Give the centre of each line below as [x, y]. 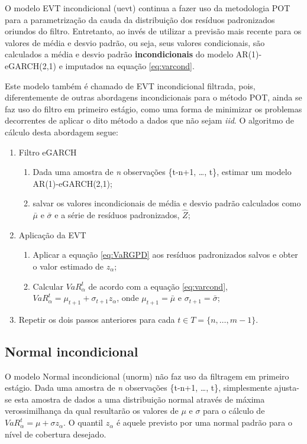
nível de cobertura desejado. [56, 434]
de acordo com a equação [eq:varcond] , [158, 286]
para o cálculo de [234, 411]
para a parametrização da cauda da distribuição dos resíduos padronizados [140, 19]
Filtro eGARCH [48, 152]
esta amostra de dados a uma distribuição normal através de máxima [140, 399]
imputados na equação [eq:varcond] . [130, 65]
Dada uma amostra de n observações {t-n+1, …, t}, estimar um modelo [162, 172]
